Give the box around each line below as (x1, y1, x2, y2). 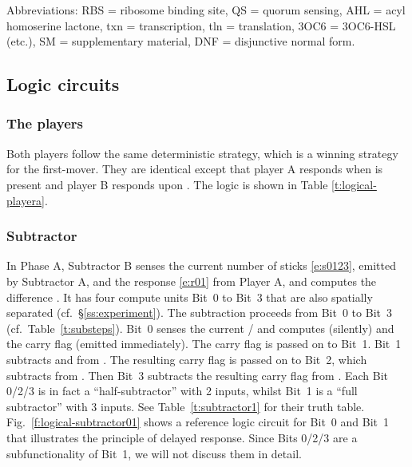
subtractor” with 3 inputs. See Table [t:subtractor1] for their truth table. (6, 398, 365, 414)
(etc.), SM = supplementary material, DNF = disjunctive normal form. (6, 33, 355, 49)
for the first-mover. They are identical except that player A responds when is (6, 160, 383, 177)
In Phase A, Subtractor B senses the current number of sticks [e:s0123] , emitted (6, 257, 396, 274)
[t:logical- (331, 176, 377, 192)
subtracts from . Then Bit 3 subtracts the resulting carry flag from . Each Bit (6, 366, 389, 383)
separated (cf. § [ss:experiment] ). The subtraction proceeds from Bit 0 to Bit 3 (6, 304, 392, 321)
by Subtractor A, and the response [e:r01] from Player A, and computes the (6, 272, 377, 289)
